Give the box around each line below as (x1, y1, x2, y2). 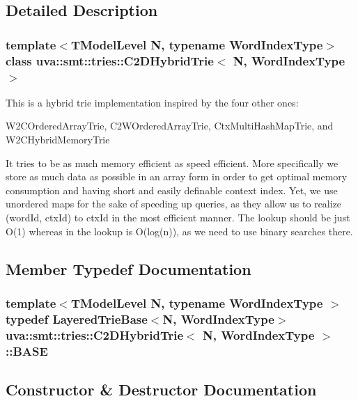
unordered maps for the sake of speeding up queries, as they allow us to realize (6, 196, 342, 211)
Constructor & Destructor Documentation (6, 378, 317, 400)
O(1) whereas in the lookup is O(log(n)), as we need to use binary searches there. (6, 223, 353, 238)
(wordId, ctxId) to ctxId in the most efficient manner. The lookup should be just (6, 210, 350, 224)
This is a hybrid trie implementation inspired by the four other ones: (6, 95, 299, 109)
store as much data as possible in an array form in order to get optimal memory (6, 169, 348, 184)
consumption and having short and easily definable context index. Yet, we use (6, 182, 338, 197)
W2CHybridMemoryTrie (6, 132, 110, 147)
